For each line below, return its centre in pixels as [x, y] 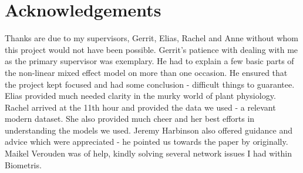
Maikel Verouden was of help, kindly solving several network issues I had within [149, 153]
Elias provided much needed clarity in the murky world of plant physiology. [140, 96]
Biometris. [23, 164]
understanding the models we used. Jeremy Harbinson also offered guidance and [149, 130]
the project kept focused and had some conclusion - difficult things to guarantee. [150, 84]
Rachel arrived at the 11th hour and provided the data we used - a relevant [140, 107]
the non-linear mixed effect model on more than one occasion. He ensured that [146, 72]
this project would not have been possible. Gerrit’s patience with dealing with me [151, 49]
